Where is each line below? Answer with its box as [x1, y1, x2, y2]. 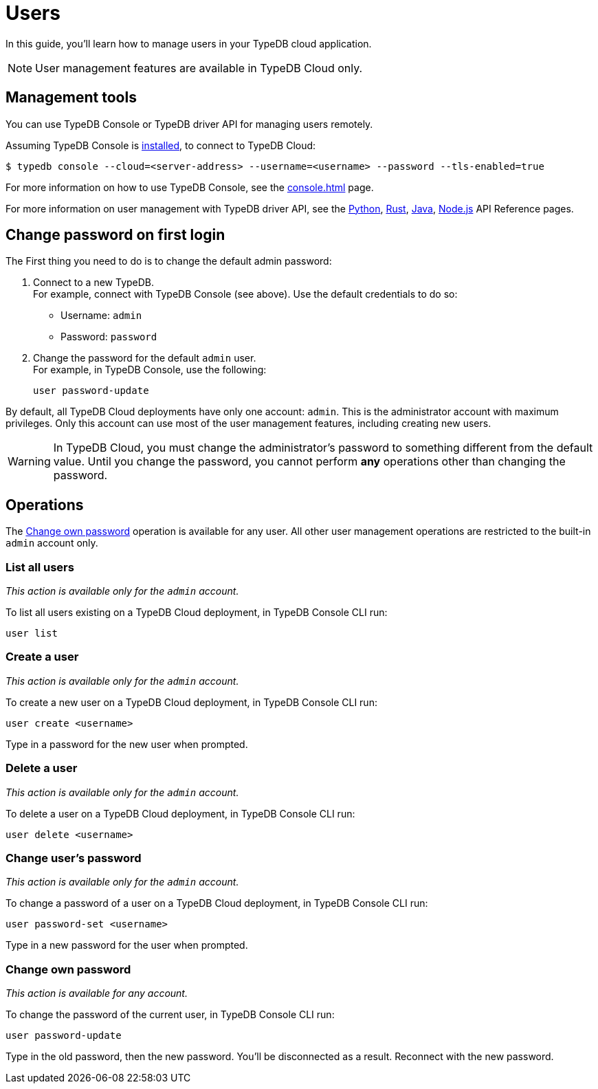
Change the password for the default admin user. [33, 352, 256, 364]
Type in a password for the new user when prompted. [5, 738, 248, 750]
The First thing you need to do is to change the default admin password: [5, 255, 332, 267]
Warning [8, 454, 51, 469]
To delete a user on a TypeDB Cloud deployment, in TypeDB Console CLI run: [5, 807, 355, 819]
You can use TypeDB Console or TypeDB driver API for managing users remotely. [5, 118, 373, 130]
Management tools [5, 89, 137, 107]
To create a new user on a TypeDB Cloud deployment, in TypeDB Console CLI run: [5, 696, 377, 708]
